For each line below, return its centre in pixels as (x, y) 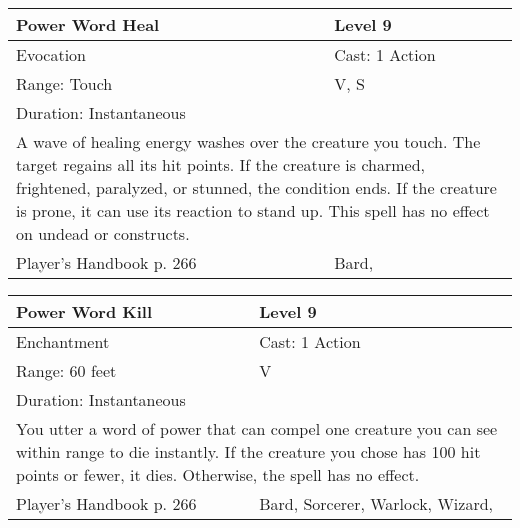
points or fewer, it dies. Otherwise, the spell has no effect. (218, 474)
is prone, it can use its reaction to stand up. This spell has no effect (253, 210)
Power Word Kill (84, 311)
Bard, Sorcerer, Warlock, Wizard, (376, 503)
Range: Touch (64, 83)
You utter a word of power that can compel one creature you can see (257, 428)
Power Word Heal (88, 24)
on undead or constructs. (103, 233)
